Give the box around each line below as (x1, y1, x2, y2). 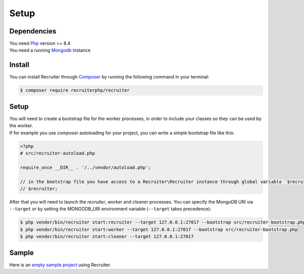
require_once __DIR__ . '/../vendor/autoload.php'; (20, 165, 151, 170)
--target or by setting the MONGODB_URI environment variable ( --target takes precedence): (9, 206, 211, 212)
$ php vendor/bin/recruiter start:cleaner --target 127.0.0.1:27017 (20, 233, 194, 240)
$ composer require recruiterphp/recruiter (20, 88, 130, 93)
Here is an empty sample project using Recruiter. (9, 261, 111, 268)
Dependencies (9, 27, 57, 35)
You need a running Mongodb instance (9, 47, 91, 53)
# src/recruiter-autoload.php (20, 150, 95, 156)
